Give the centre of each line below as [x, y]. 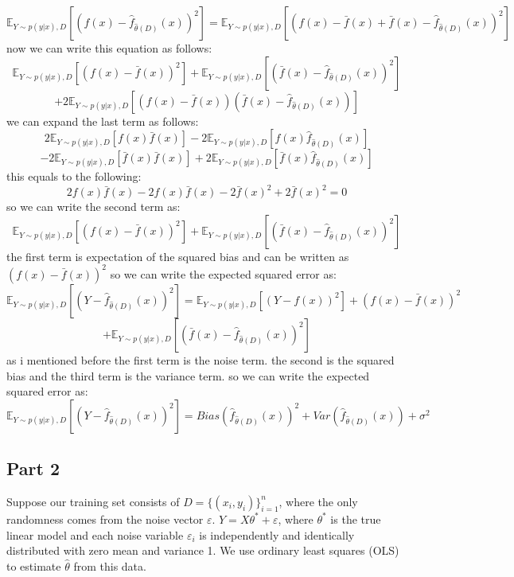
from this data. [110, 565]
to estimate [34, 565]
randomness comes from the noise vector [105, 519]
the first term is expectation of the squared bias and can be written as [178, 256]
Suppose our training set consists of [93, 501]
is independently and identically [277, 534]
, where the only [318, 501]
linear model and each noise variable [95, 534]
